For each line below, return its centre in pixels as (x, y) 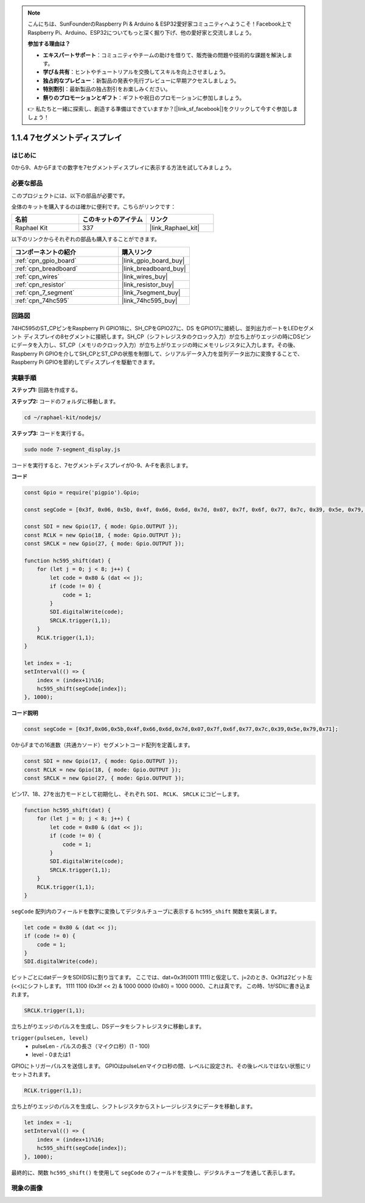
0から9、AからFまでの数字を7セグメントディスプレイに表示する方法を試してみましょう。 (123, 168)
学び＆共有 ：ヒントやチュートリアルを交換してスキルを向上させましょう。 (136, 72)
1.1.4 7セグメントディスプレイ (67, 138)
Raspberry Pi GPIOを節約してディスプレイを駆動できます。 (85, 362)
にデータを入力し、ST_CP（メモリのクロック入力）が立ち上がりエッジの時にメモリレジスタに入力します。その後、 (155, 345)
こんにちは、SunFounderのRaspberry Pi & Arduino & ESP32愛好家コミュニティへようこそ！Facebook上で (160, 24)
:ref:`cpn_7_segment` (45, 293)
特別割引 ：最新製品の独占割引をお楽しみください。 (107, 89)
